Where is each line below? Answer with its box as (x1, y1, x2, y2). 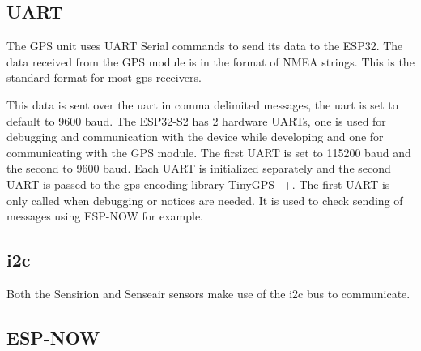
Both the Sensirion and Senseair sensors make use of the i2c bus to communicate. (6, 285, 410, 302)
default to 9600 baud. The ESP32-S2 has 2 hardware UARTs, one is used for (6, 112, 386, 129)
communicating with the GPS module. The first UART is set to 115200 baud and (6, 143, 411, 161)
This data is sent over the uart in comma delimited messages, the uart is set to (6, 96, 398, 113)
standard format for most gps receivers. (6, 69, 202, 86)
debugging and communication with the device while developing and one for (6, 128, 384, 145)
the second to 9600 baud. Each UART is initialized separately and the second (6, 160, 391, 177)
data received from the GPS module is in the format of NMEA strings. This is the (6, 53, 415, 70)
